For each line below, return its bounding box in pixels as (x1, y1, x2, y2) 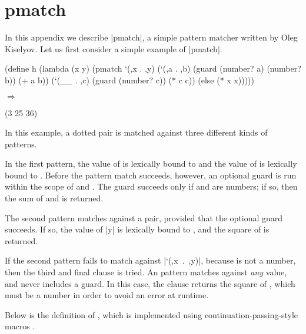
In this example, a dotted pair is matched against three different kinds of (5, 126, 268, 139)
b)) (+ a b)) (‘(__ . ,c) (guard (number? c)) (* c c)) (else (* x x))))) (5, 73, 255, 86)
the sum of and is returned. (5, 192, 104, 204)
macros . (5, 320, 35, 332)
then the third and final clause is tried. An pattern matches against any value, (5, 266, 287, 278)
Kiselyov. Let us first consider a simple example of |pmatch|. (5, 42, 222, 55)
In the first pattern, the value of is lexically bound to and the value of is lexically (5, 157, 297, 170)
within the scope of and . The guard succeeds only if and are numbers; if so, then (5, 180, 298, 193)
